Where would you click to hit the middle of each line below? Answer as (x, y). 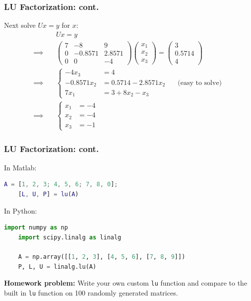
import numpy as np (36, 228)
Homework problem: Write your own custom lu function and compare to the (126, 283)
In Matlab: (20, 167)
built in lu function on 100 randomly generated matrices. (91, 292)
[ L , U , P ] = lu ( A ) (48, 194)
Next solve (20, 25)
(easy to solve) (200, 83)
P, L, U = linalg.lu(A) (57, 266)
